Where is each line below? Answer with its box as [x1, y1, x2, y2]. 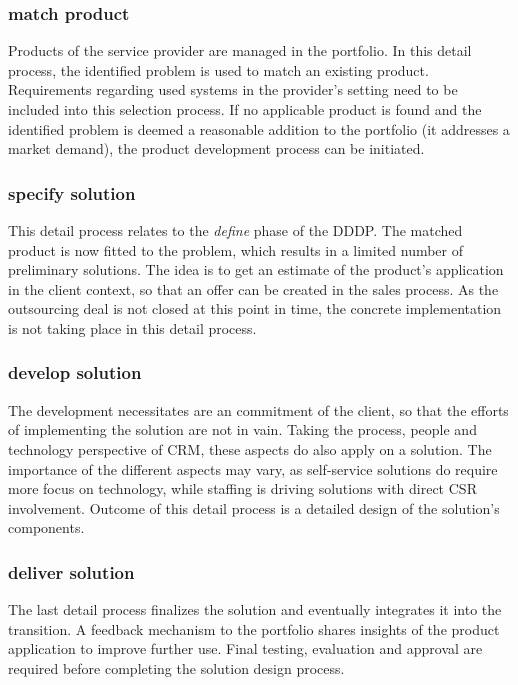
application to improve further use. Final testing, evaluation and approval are [8, 638, 483, 659]
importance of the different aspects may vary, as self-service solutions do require [8, 458, 498, 479]
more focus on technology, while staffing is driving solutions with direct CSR [8, 478, 477, 499]
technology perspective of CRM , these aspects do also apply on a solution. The [8, 438, 492, 459]
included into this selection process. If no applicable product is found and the [8, 99, 482, 119]
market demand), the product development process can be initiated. [8, 138, 425, 159]
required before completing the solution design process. [8, 657, 345, 678]
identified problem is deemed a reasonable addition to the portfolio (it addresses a [8, 118, 510, 139]
